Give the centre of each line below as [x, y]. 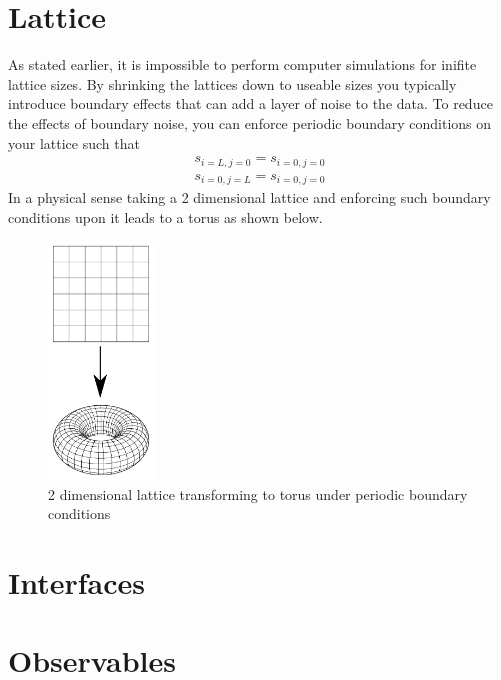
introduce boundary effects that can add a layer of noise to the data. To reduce [250, 103]
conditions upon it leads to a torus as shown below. [165, 216]
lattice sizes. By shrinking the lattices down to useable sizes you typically [232, 83]
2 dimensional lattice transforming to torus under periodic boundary [258, 493]
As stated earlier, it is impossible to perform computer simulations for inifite [242, 64]
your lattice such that [74, 142]
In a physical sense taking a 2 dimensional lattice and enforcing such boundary [249, 197]
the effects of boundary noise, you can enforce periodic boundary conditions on [250, 122]
